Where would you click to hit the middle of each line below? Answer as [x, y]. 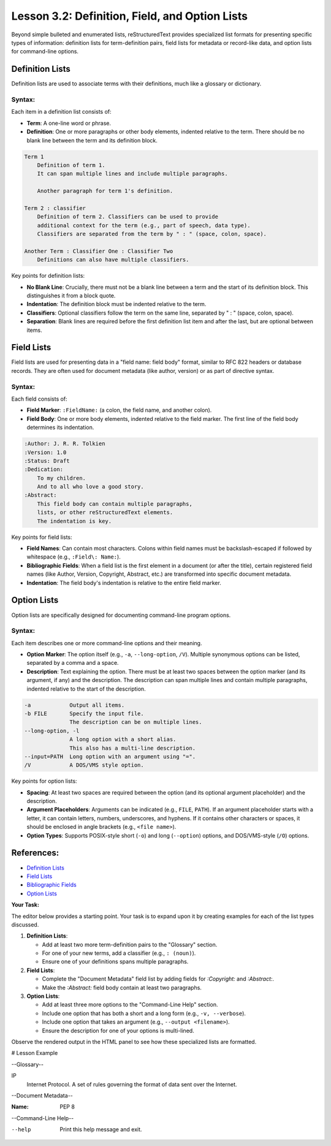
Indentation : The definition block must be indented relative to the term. [116, 304]
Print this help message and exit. [101, 1129]
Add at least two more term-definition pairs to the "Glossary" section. [130, 944]
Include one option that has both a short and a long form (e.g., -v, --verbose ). [144, 1013]
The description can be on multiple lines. [136, 722]
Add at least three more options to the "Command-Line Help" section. [130, 1005]
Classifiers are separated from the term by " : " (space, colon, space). [152, 234]
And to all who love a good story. [90, 487]
